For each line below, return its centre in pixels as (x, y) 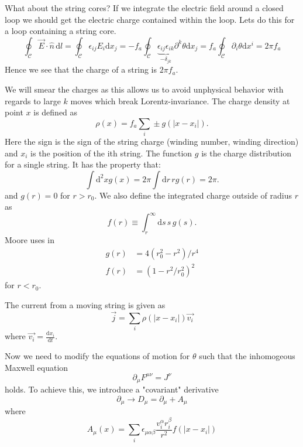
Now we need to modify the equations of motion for (97, 356)
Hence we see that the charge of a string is (81, 69)
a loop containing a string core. (61, 31)
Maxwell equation (37, 367)
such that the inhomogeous (247, 356)
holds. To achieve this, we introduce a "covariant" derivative (112, 389)
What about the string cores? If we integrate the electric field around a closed (144, 8)
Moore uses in (30, 240)
